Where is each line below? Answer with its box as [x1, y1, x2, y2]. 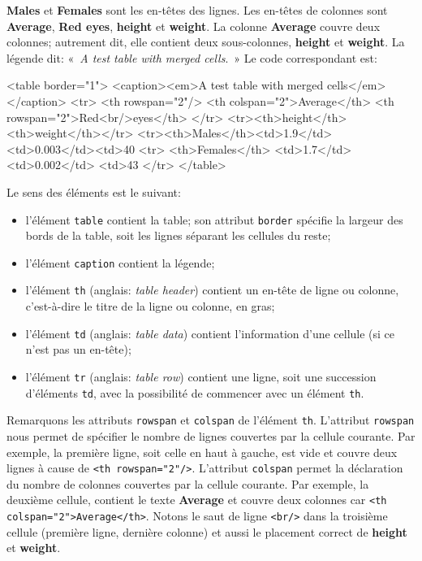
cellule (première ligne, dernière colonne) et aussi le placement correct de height [6, 523, 407, 540]
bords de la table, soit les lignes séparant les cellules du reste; [25, 227, 331, 244]
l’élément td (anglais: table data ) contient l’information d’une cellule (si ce [25, 324, 395, 341]
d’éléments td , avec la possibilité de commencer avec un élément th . [25, 384, 364, 401]
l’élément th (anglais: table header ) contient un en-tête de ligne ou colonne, [25, 281, 399, 298]
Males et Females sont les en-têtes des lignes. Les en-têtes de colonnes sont [6, 2, 388, 18]
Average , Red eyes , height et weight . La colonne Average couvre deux [6, 17, 381, 34]
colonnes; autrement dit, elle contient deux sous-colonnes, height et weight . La [6, 33, 405, 50]
